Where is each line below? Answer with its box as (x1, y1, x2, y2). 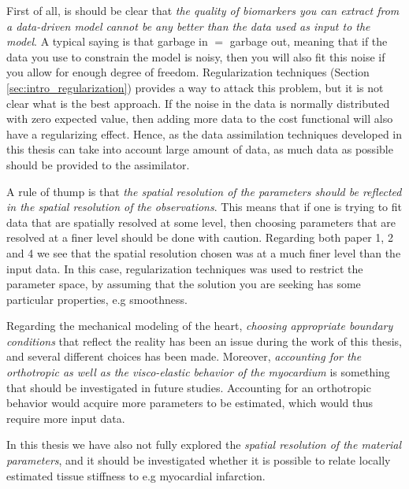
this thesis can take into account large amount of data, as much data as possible (6, 141, 393, 157)
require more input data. (6, 409, 125, 426)
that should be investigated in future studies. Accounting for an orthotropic (6, 379, 371, 395)
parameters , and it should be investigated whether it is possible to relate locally (6, 452, 391, 469)
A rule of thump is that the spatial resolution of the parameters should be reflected (6, 183, 402, 199)
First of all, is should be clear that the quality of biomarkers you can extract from (6, 2, 400, 18)
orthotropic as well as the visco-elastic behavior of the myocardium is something (6, 364, 390, 380)
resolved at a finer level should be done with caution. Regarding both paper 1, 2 (6, 229, 393, 246)
